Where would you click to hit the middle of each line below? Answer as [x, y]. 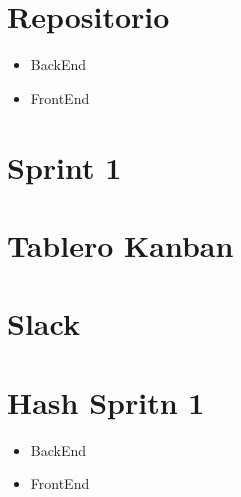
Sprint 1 [64, 166]
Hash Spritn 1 [106, 401]
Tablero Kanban [120, 244]
